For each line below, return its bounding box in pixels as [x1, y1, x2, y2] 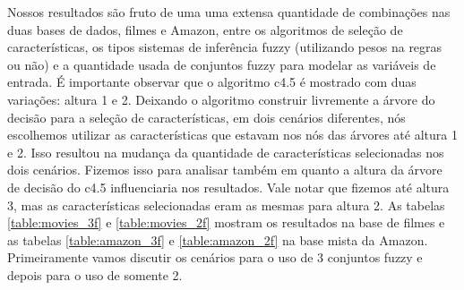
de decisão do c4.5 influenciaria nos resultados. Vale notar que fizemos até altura [7, 177, 450, 196]
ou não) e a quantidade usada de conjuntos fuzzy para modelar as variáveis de [7, 55, 436, 73]
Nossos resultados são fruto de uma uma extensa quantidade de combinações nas [7, 3, 451, 21]
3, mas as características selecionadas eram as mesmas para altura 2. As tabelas [7, 195, 445, 214]
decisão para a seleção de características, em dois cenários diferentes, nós [7, 107, 406, 126]
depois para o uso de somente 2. [7, 265, 183, 284]
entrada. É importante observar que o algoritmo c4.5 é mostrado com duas [7, 72, 417, 91]
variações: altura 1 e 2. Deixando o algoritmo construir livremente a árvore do [7, 90, 435, 108]
